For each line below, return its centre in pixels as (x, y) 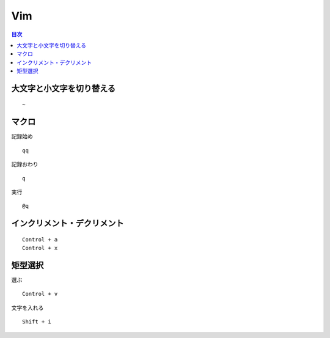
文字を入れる (28, 307)
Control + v (40, 294)
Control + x (40, 248)
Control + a (40, 239)
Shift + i (37, 322)
